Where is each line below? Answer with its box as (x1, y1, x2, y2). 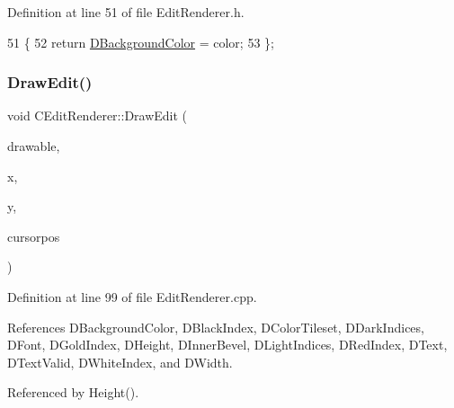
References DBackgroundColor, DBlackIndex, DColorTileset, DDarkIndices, (7, 317, 424, 336)
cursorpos (7, 226, 60, 245)
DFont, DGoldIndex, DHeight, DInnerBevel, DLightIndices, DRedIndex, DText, (7, 335, 448, 354)
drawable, (7, 137, 60, 155)
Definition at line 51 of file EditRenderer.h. (7, 3, 245, 21)
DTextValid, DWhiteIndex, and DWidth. (7, 352, 233, 371)
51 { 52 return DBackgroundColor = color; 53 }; (7, 32, 274, 51)
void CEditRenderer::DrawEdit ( (7, 106, 188, 125)
